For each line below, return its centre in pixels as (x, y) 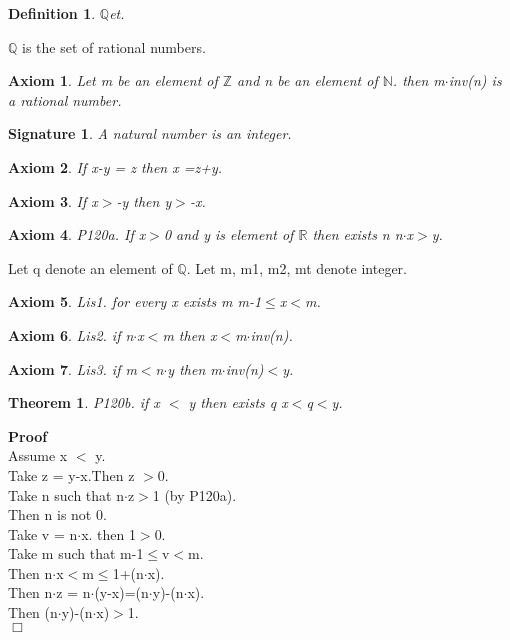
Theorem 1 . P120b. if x (84, 402)
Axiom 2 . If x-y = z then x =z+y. (115, 166)
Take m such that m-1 (76, 553)
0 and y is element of (228, 234)
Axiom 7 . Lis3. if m (72, 368)
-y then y (144, 200)
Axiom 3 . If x (53, 200)
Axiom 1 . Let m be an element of (113, 80)
